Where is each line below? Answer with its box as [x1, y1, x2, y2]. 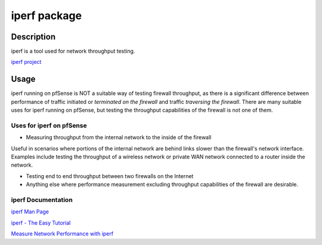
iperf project [11, 59, 42, 66]
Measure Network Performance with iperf [11, 230, 113, 237]
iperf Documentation [11, 196, 73, 204]
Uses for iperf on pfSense [11, 121, 87, 130]
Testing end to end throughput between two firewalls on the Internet [26, 172, 194, 179]
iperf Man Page [11, 208, 49, 215]
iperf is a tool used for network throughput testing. [11, 48, 135, 55]
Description [11, 32, 56, 42]
